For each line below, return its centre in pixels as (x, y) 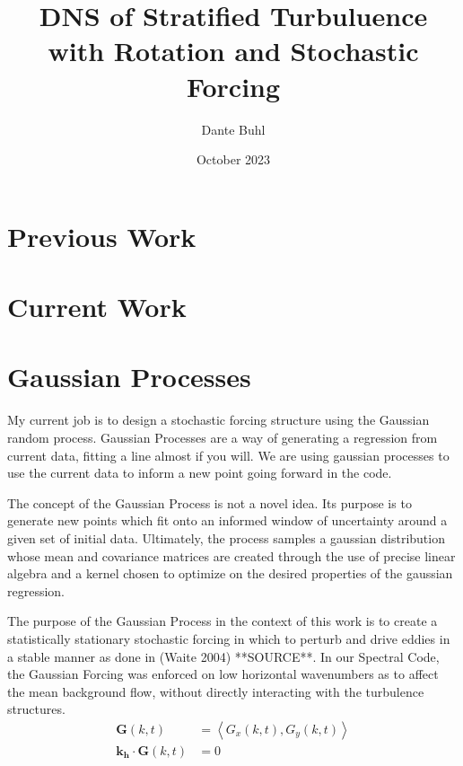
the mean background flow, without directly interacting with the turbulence (216, 691)
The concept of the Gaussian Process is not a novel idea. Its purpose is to (210, 502)
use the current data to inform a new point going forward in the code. (200, 473)
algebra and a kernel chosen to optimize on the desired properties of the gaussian (230, 573)
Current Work (97, 307)
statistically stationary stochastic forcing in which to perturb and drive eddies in (229, 638)
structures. (36, 709)
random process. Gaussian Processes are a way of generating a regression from (223, 437)
